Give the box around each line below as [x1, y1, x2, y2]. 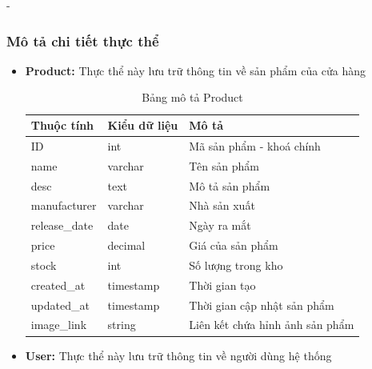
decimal [107, 237, 146, 254]
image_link [30, 316, 87, 333]
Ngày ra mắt [189, 217, 251, 234]
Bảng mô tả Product [142, 89, 243, 106]
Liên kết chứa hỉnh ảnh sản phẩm [189, 316, 354, 333]
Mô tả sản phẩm [189, 177, 270, 194]
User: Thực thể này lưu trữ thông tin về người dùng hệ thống [25, 347, 332, 363]
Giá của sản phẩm [189, 237, 278, 254]
